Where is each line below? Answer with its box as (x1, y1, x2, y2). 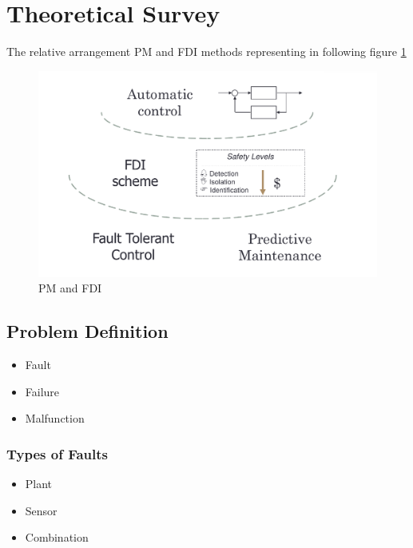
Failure (25, 383, 60, 399)
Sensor (25, 502, 58, 518)
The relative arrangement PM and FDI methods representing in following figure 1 (6, 43, 407, 60)
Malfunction (25, 410, 85, 427)
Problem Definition (6, 319, 169, 343)
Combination (25, 529, 89, 546)
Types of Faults (6, 443, 109, 463)
